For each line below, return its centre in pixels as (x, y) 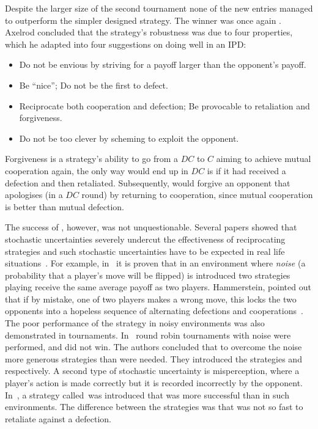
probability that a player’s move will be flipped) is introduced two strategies (148, 275)
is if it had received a (246, 170)
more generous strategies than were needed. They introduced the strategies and (153, 358)
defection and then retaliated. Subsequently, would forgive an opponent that (148, 182)
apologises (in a (34, 195)
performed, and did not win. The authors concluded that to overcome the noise (153, 347)
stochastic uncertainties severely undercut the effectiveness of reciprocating (145, 239)
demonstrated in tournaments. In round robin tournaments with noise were (148, 335)
